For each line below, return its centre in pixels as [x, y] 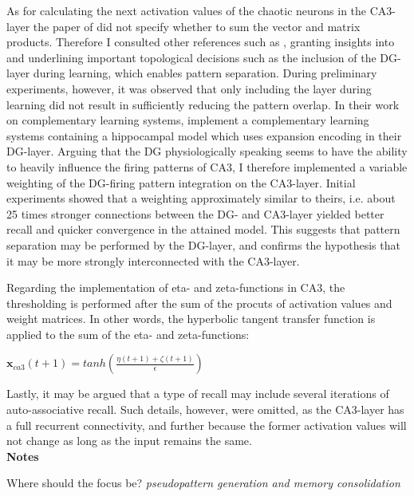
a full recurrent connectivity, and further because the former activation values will [207, 425]
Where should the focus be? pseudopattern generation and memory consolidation [203, 483]
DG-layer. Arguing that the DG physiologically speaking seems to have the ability [207, 151]
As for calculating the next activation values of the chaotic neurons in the [187, 10]
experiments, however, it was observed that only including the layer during [189, 88]
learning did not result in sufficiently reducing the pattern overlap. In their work [203, 104]
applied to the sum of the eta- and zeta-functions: [128, 334]
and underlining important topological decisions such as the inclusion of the [191, 57]
